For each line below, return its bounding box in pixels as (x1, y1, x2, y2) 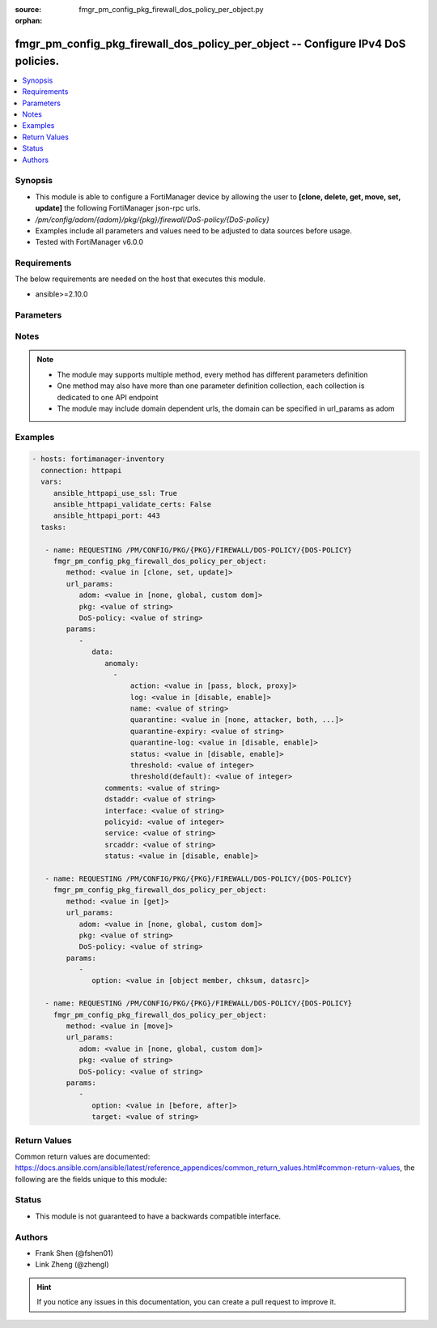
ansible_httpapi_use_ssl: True (53, 489, 178, 497)
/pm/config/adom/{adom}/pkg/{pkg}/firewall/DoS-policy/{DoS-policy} (35, 215, 270, 224)
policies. (15, 53, 60, 68)
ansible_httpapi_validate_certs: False (53, 500, 212, 510)
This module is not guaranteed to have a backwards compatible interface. (35, 1211, 282, 1221)
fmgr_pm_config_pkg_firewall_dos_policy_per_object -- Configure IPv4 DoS (15, 37, 406, 51)
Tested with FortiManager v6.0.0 (35, 237, 144, 247)
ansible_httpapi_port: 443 (53, 511, 161, 520)
